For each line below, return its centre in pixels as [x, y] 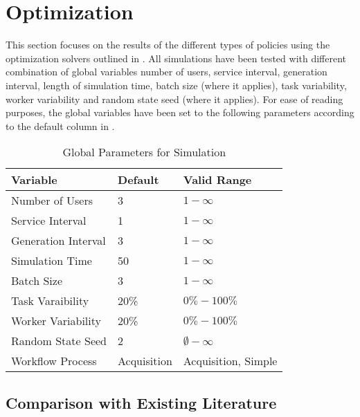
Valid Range [217, 180]
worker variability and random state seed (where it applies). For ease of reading [174, 99]
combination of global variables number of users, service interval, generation [166, 72]
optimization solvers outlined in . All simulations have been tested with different [176, 58]
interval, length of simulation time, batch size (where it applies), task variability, [176, 85]
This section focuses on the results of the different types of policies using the [168, 45]
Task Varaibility [50, 301]
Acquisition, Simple [230, 361]
